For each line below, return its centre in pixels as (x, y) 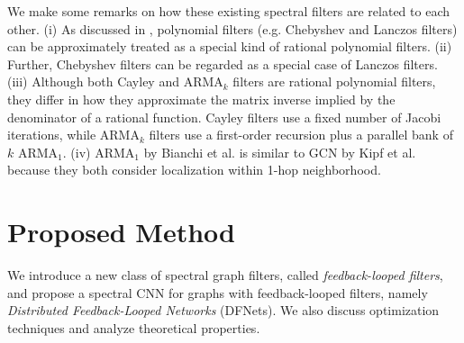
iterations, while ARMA (73, 135)
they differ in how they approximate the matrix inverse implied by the (201, 99)
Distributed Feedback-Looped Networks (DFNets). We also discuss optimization (223, 310)
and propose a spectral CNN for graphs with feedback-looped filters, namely (218, 292)
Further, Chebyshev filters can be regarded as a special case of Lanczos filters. (223, 63)
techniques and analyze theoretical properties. (134, 327)
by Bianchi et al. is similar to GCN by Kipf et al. (280, 152)
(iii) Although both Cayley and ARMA (115, 81)
